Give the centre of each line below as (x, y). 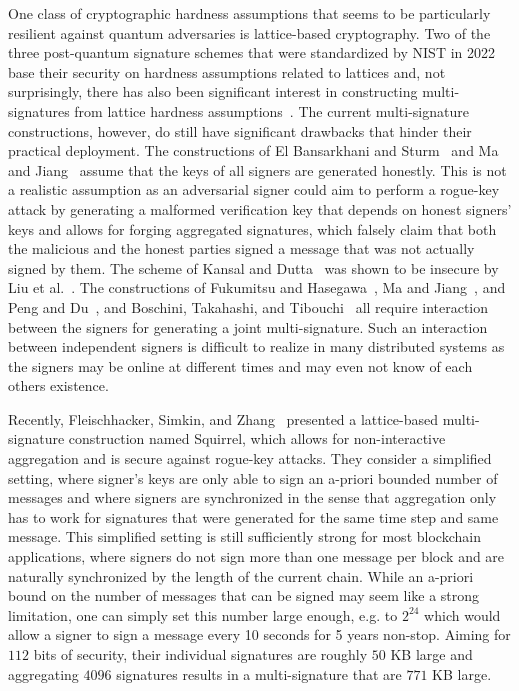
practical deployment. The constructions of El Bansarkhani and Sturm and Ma (253, 150)
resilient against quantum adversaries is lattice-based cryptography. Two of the (249, 32)
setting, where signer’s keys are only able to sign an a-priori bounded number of (253, 477)
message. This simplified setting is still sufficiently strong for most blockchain (244, 536)
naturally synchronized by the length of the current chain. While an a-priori (241, 575)
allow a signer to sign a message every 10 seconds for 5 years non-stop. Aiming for (259, 634)
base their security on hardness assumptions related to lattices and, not (227, 71)
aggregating (43, 673)
